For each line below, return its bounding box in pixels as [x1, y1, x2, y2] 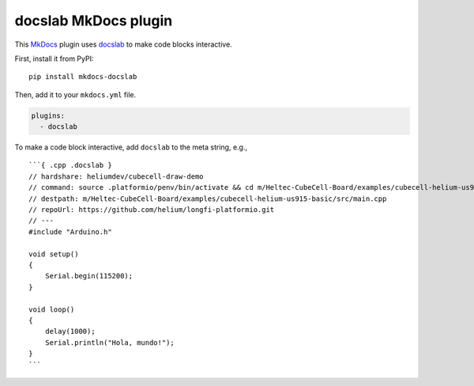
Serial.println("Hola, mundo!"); [44, 338, 175, 347]
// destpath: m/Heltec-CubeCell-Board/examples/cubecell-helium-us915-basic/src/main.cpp [28, 194, 387, 203]
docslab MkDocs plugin [14, 12, 173, 29]
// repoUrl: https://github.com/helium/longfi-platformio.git [28, 206, 275, 214]
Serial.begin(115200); [44, 271, 134, 281]
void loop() [28, 305, 75, 314]
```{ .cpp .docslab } [28, 161, 112, 170]
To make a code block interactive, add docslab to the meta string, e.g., [14, 142, 248, 152]
